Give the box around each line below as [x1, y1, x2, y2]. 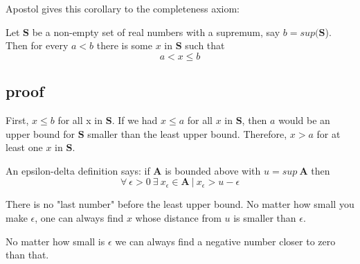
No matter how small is [6, 234, 105, 248]
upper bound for [6, 126, 75, 141]
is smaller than [233, 210, 296, 225]
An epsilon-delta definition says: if [6, 163, 150, 177]
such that [185, 38, 225, 53]
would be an [278, 112, 330, 127]
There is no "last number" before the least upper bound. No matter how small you [6, 197, 354, 211]
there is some [96, 38, 152, 53]
